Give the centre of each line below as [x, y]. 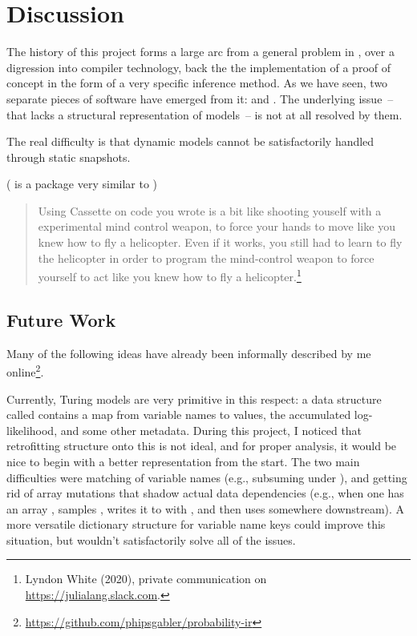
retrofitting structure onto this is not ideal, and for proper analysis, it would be [202, 446]
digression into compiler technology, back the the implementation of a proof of [199, 67]
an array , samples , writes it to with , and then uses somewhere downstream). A [206, 508]
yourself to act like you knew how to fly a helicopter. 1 [170, 275]
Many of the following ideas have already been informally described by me [189, 353]
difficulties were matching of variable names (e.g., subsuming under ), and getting [207, 477]
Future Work [61, 319]
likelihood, [32, 430]
